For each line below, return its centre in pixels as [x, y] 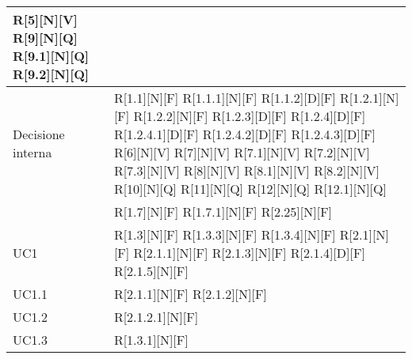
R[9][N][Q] [45, 38]
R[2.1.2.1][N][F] [156, 317]
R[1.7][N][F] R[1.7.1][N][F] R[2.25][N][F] [223, 212]
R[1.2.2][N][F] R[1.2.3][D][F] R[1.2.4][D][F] [250, 116]
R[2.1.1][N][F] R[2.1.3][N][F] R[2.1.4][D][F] [249, 253]
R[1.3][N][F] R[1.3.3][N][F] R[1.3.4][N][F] [225, 234]
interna [32, 152]
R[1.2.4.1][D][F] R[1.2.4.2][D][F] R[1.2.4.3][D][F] [244, 134]
